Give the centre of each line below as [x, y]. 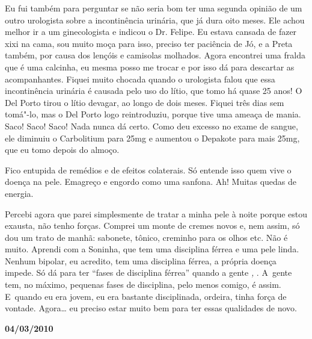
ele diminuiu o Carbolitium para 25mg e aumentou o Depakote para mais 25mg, [152, 138]
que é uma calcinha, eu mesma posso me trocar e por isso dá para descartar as [150, 67]
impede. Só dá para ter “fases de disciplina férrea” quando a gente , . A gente [148, 272]
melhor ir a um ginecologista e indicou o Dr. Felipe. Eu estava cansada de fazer [151, 32]
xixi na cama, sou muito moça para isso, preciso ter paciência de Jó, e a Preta [149, 43]
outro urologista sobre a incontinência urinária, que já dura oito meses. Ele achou [155, 20]
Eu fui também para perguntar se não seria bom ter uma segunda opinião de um [154, 8]
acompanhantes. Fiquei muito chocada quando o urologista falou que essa [140, 79]
